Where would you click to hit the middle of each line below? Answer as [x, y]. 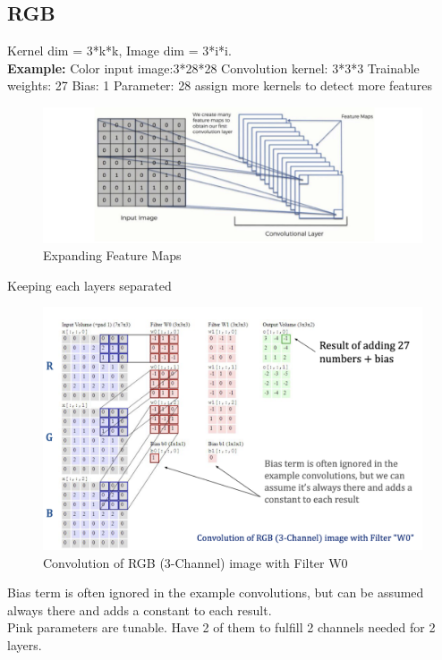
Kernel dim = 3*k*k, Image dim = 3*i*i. [119, 51]
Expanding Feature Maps [112, 255]
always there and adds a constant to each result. [140, 609]
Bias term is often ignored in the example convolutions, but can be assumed [216, 592]
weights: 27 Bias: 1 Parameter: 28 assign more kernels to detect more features [220, 85]
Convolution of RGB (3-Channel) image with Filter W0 [195, 562]
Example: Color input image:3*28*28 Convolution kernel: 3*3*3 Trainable [213, 68]
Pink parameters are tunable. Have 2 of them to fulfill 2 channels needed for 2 [221, 627]
